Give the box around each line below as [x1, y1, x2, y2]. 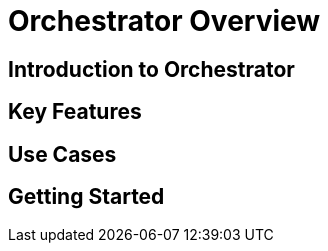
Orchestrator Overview [8, 4, 321, 38]
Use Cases [8, 141, 117, 167]
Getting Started [8, 184, 165, 210]
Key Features [8, 99, 142, 125]
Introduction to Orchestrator [8, 56, 295, 82]
